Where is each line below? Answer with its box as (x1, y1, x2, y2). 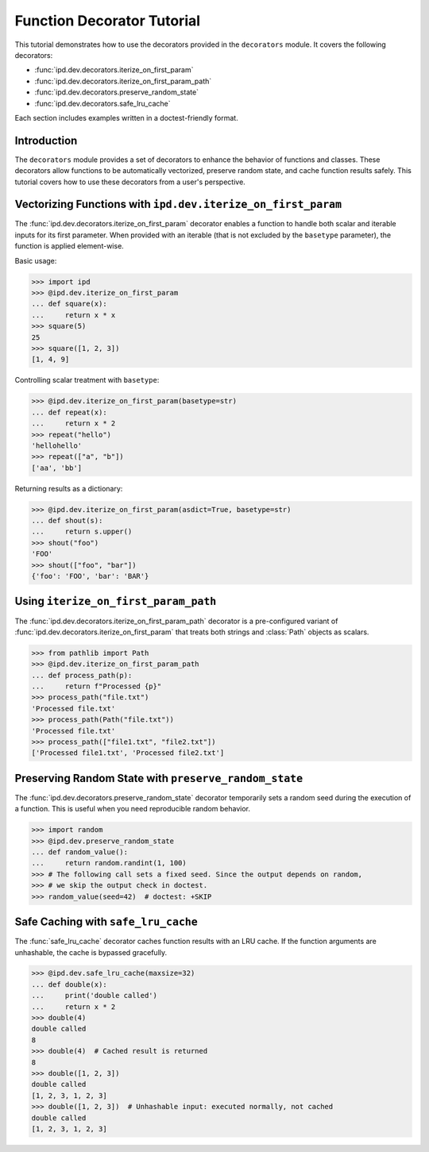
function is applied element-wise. (14, 241, 125, 251)
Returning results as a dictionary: (14, 484, 123, 493)
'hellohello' (31, 441, 83, 450)
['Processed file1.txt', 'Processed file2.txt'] (31, 749, 225, 757)
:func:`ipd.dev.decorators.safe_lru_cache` (34, 98, 171, 108)
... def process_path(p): (31, 671, 133, 680)
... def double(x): (31, 980, 107, 988)
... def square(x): (31, 299, 107, 309)
